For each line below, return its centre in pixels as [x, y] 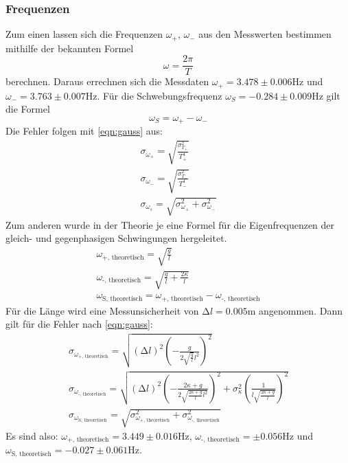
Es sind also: [32, 436]
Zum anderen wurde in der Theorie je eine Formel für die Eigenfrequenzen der [170, 224]
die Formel [28, 109]
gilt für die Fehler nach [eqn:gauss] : [79, 324]
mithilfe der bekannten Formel [70, 48]
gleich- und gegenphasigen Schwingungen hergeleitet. [116, 238]
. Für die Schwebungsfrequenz [160, 95]
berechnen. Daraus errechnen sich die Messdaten [107, 81]
